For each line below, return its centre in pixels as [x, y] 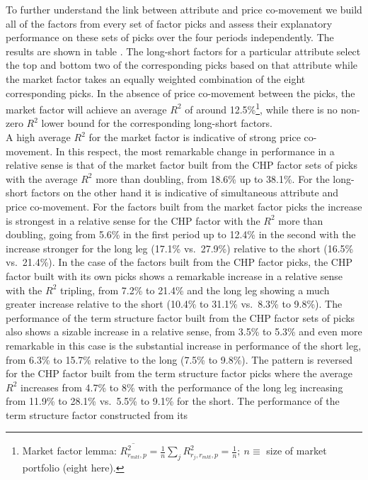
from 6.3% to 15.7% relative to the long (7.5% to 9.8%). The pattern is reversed [179, 359]
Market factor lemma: [69, 451]
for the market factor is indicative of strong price [195, 137]
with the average [42, 178]
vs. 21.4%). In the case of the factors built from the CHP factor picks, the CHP [179, 262]
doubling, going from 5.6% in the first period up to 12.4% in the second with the [181, 234]
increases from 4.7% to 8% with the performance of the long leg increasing [182, 387]
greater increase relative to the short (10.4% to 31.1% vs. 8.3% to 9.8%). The [174, 304]
